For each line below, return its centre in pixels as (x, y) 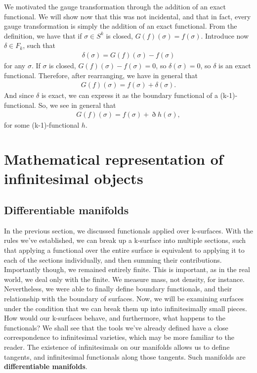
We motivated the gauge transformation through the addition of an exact (115, 6)
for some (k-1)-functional (42, 125)
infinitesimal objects (74, 178)
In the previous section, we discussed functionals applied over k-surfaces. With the (128, 230)
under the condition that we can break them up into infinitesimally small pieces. (126, 308)
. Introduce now (225, 35)
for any (15, 65)
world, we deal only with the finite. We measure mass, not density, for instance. (124, 279)
